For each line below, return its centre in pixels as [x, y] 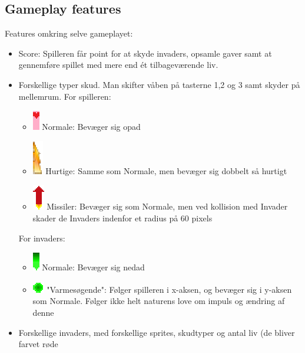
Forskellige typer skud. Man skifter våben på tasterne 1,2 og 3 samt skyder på [159, 84]
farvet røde [38, 344]
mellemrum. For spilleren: [65, 96]
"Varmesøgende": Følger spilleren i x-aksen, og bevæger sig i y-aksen [169, 289]
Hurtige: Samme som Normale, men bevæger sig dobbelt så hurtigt [166, 170]
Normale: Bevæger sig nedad [93, 267]
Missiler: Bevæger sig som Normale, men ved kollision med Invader [167, 206]
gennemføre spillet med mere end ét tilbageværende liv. [118, 65]
